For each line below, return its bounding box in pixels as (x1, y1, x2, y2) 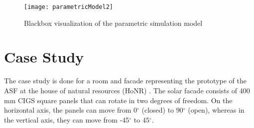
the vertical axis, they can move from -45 (4, 114, 129, 125)
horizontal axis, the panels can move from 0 (4, 105, 137, 115)
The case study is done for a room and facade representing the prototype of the (4, 75, 247, 86)
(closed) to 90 (141, 105, 183, 115)
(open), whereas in (188, 105, 245, 115)
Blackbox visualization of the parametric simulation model (24, 17, 203, 28)
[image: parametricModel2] (24, 3, 113, 10)
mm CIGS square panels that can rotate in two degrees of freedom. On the (4, 95, 233, 105)
